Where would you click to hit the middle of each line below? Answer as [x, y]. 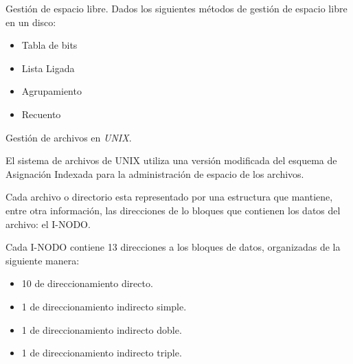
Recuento [41, 114]
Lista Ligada [48, 68]
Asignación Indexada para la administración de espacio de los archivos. [155, 173]
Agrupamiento [52, 91]
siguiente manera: [43, 260]
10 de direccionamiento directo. [87, 283]
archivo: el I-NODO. [48, 224]
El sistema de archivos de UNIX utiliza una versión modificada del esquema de [171, 160]
